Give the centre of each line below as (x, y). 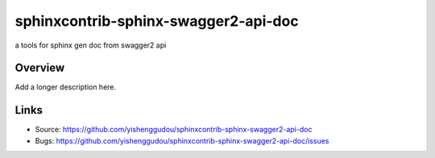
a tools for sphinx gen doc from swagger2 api (91, 45)
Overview (40, 68)
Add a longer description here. (66, 87)
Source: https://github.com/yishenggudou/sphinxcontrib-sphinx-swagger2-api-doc (174, 130)
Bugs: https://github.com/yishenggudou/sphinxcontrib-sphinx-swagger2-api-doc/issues (182, 140)
